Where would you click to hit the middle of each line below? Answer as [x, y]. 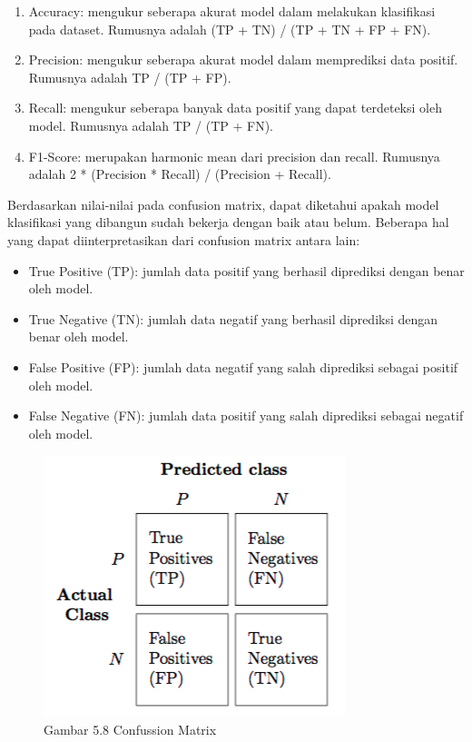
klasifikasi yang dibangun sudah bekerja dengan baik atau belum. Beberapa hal [228, 222]
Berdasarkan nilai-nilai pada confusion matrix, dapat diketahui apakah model [223, 204]
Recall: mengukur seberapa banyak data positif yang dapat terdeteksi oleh [235, 108]
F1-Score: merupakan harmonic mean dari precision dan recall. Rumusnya [234, 156]
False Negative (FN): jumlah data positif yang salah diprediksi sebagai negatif [246, 416]
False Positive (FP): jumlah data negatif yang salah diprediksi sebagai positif [243, 366]
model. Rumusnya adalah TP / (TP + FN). [151, 125]
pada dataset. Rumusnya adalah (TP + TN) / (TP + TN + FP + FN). [230, 29]
